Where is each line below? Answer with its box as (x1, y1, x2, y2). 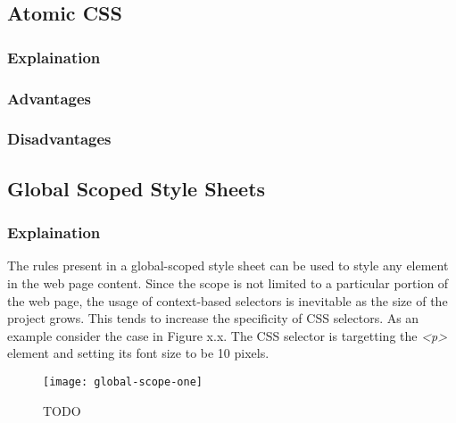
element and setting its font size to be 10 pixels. (7, 344, 269, 362)
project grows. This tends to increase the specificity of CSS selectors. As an (7, 309, 419, 328)
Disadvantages (7, 128, 112, 150)
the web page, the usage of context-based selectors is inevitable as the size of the (7, 291, 448, 310)
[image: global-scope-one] (43, 375, 203, 388)
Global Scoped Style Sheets (7, 174, 266, 202)
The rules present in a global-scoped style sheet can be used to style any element (7, 256, 449, 275)
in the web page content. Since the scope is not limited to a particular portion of (7, 273, 449, 292)
